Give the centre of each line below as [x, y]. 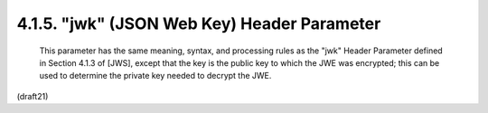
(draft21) [33, 96]
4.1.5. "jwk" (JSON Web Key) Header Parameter [199, 24]
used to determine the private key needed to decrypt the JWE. [155, 76]
